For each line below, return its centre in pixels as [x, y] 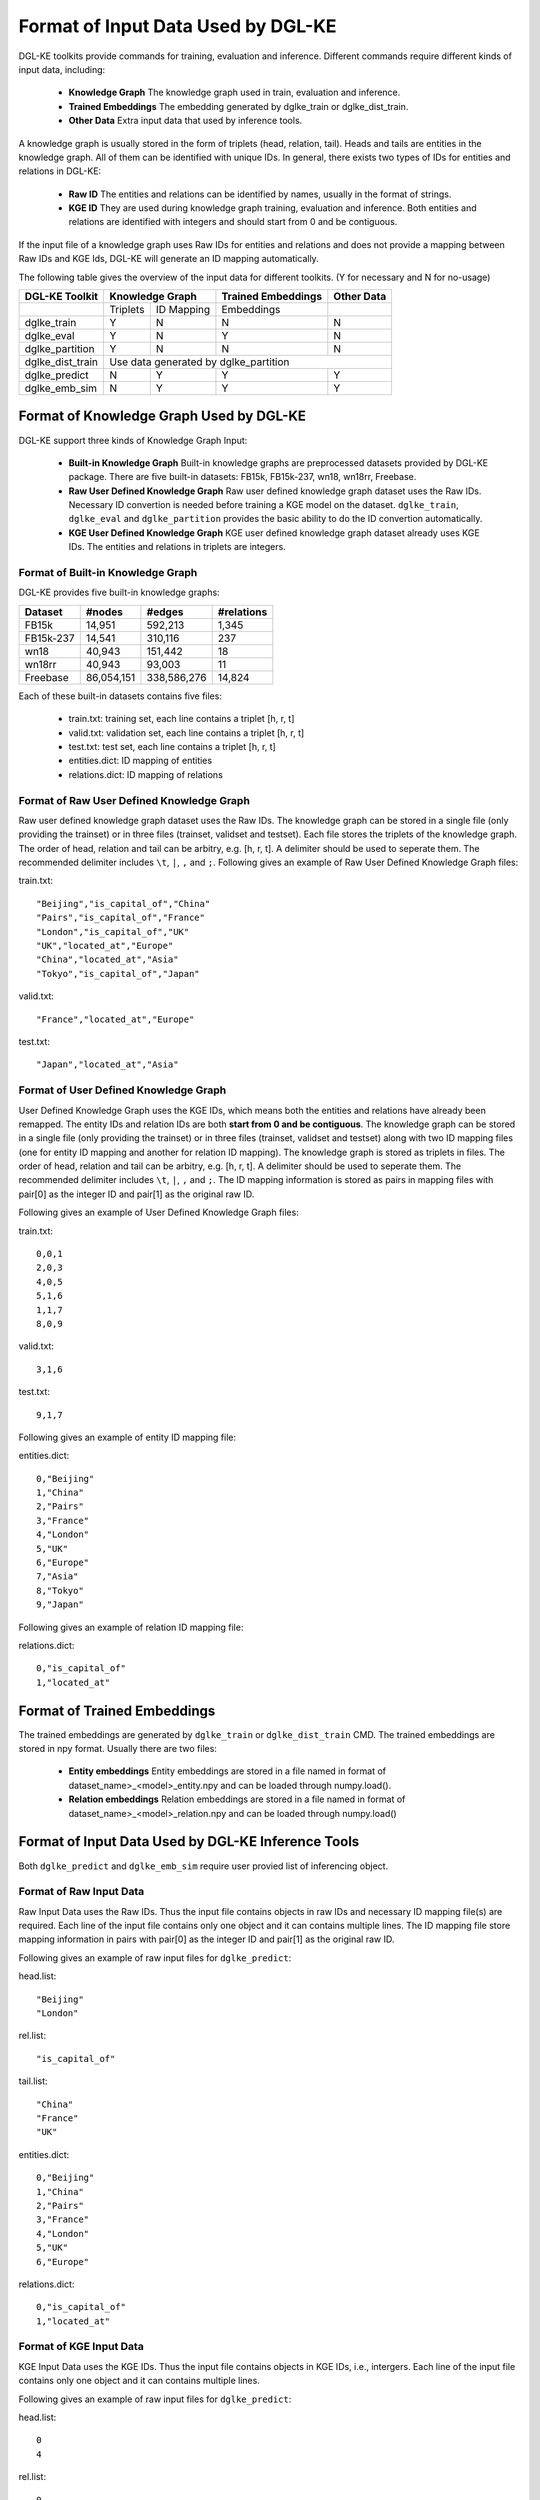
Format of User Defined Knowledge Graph [122, 1090]
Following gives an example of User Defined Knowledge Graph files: [158, 1212]
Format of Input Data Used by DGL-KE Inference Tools [189, 1841]
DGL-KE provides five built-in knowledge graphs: [119, 592]
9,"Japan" [60, 1604]
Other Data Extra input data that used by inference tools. [185, 121]
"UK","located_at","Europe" [105, 946]
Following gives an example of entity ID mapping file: [127, 1437]
